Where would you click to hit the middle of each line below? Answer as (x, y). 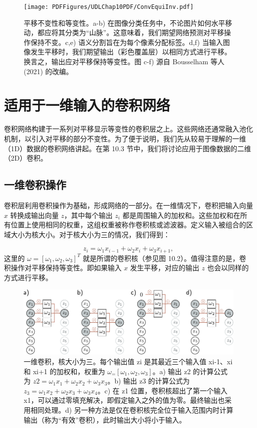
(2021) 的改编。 (48, 71)
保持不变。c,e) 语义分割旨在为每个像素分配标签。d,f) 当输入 (127, 42)
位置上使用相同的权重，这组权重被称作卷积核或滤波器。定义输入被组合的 (128, 225)
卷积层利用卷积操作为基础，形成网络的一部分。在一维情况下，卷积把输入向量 (128, 205)
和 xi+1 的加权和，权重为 (64, 371)
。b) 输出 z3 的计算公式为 (149, 381)
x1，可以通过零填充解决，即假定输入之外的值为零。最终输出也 (124, 400)
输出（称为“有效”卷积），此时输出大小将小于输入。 (105, 419)
